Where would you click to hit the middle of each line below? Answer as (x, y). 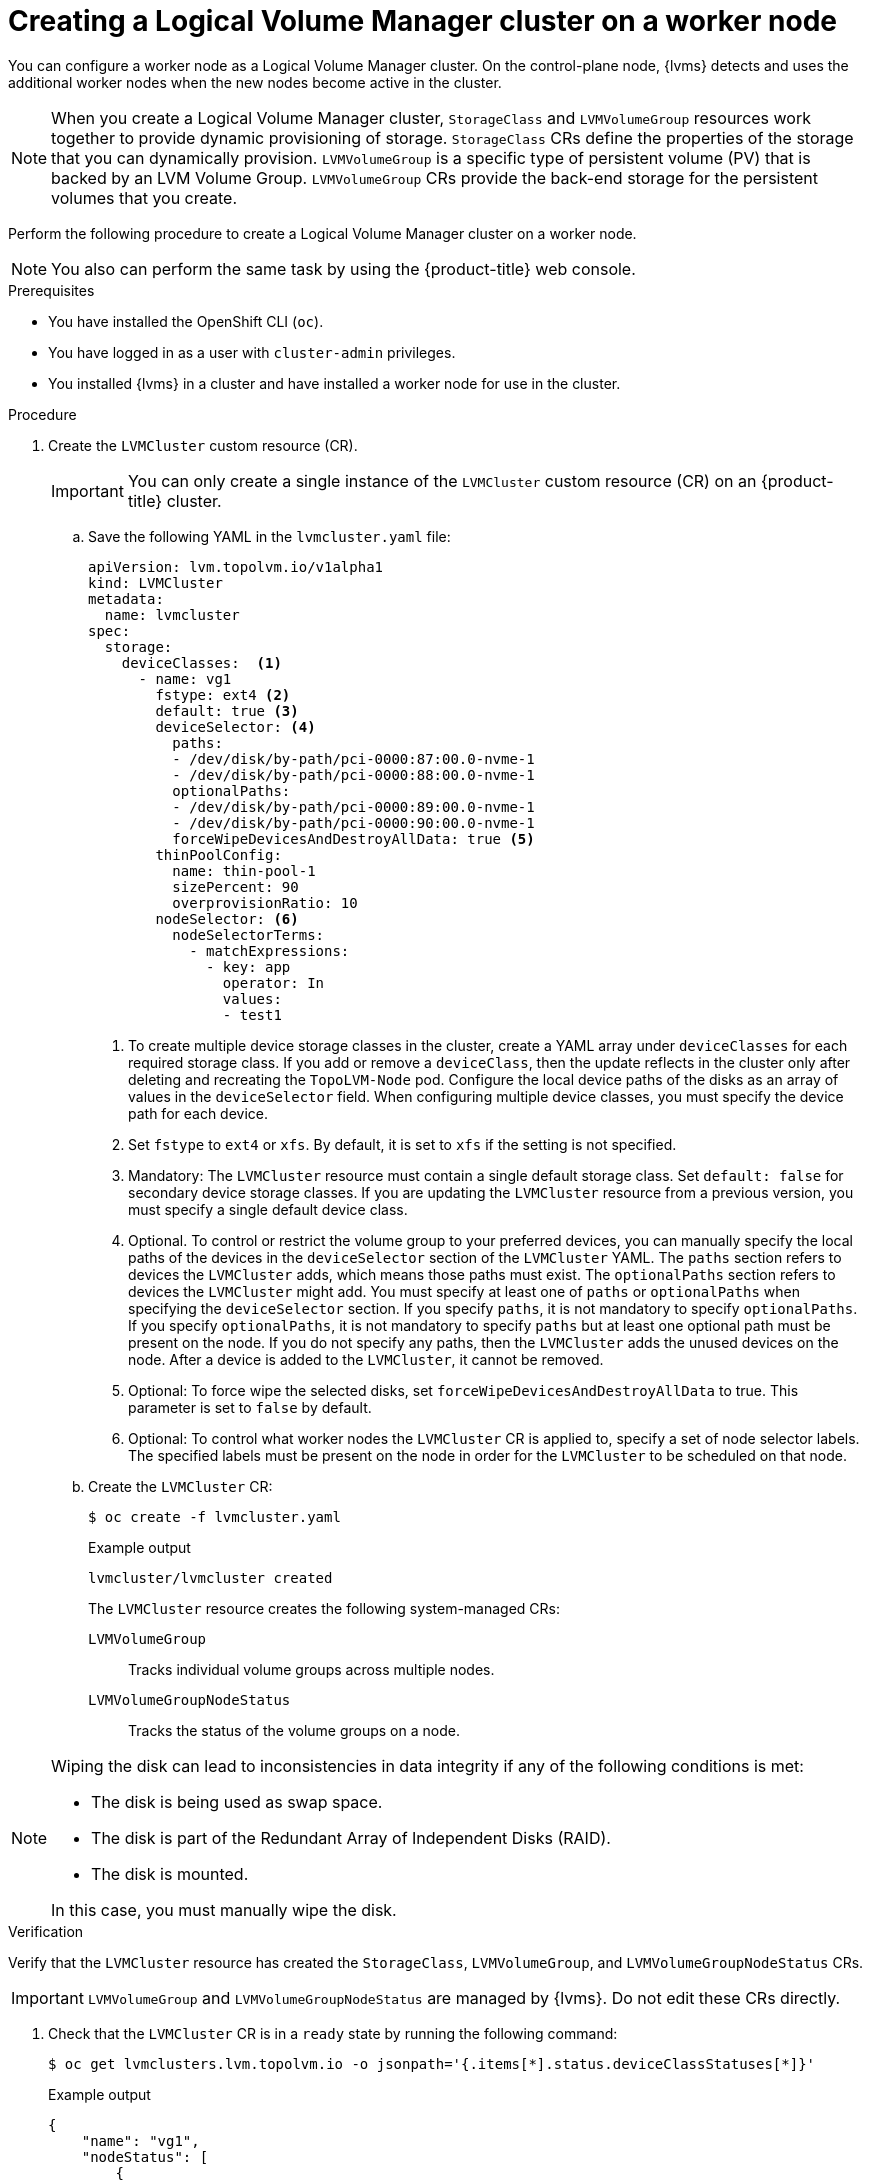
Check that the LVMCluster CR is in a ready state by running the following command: (333, 2033)
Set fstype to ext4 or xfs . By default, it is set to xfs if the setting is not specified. (402, 1144)
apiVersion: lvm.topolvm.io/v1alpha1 (236, 566)
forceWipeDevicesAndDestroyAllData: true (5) (353, 838)
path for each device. (198, 1113)
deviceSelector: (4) (235, 726)
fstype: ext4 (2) (223, 694)
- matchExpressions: (269, 950)
